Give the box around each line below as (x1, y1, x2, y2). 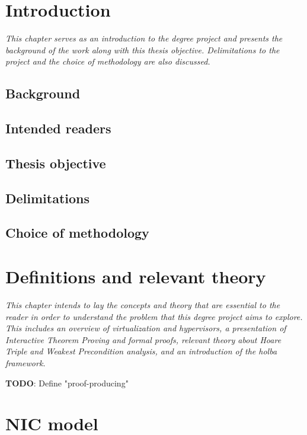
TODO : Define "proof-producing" (5, 376, 129, 389)
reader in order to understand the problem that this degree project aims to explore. (5, 310, 303, 322)
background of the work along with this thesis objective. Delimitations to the (5, 43, 280, 56)
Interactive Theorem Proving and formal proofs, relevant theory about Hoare (5, 333, 282, 346)
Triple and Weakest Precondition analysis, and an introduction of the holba (5, 345, 277, 357)
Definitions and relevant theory (5, 264, 266, 288)
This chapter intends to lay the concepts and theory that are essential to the (5, 298, 280, 311)
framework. (5, 356, 46, 369)
